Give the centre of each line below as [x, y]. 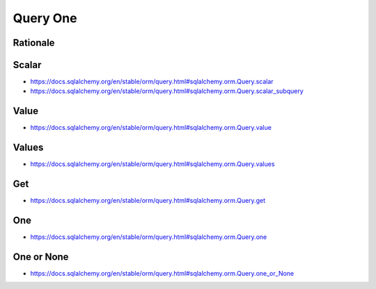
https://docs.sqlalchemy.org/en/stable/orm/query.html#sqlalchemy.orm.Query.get [148, 201]
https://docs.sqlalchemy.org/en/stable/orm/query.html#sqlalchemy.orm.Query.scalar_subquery [167, 91]
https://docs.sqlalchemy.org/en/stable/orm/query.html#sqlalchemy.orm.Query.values [152, 164]
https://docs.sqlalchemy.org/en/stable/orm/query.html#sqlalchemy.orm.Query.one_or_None [162, 273]
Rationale [34, 43]
